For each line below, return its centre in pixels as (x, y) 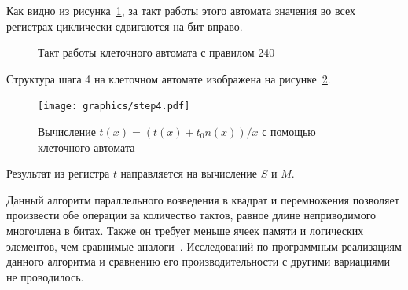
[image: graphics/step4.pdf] (114, 106)
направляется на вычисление (189, 173)
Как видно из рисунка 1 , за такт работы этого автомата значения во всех (181, 10)
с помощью (289, 132)
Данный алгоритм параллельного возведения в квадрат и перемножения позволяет (203, 199)
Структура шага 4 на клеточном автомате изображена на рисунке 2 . (169, 78)
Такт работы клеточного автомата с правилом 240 (156, 52)
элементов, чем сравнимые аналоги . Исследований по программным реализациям (204, 246)
